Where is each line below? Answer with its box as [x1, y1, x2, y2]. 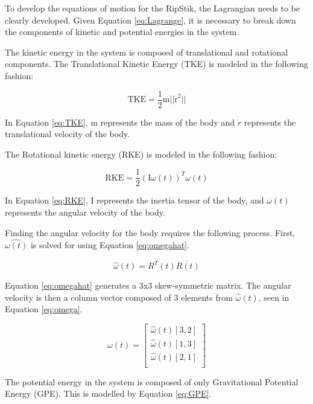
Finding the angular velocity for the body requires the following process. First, [5, 226, 296, 239]
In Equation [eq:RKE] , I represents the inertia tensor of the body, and [5, 194, 264, 207]
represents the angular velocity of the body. [5, 206, 165, 219]
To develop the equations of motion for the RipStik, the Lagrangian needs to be [5, 2, 300, 14]
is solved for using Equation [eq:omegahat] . [30, 239, 189, 251]
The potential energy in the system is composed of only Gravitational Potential [5, 375, 299, 388]
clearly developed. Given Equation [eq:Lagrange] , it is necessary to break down [5, 13, 296, 26]
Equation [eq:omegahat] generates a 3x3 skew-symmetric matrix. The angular [5, 279, 291, 292]
